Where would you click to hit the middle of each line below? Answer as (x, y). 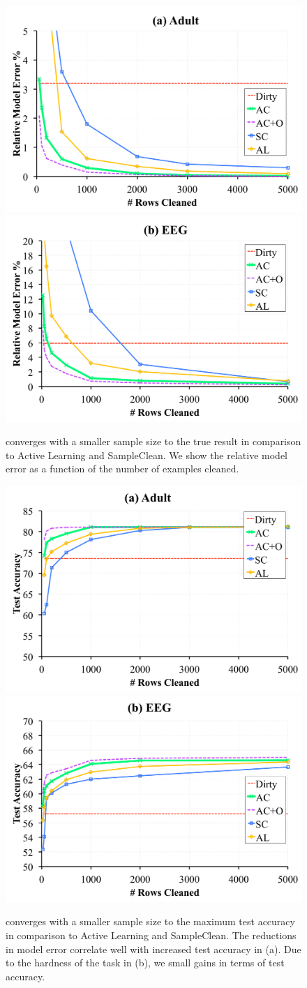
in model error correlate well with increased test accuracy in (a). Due (153, 949)
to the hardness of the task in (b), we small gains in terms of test (145, 963)
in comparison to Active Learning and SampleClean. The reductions (151, 935)
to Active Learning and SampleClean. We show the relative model (147, 455)
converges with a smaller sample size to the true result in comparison (153, 441)
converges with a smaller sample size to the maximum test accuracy (150, 921)
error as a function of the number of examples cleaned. (122, 469)
